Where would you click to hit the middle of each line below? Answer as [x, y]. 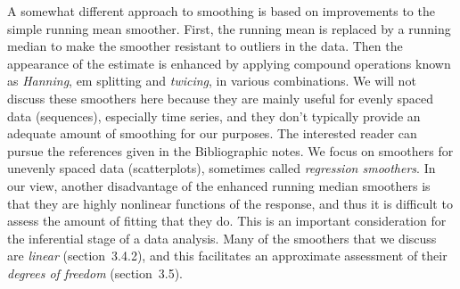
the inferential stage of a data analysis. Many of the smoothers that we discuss [222, 238]
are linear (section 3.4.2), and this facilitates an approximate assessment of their [227, 256]
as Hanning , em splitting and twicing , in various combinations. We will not [212, 81]
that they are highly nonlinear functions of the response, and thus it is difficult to [230, 203]
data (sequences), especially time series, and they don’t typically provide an [214, 116]
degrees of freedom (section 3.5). [95, 272]
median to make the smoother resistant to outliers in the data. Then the [205, 46]
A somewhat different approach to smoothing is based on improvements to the [221, 11]
